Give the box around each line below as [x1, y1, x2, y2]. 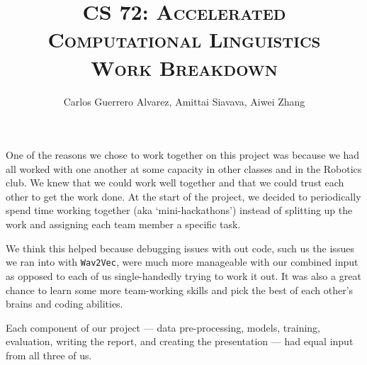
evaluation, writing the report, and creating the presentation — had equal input [6, 334, 354, 349]
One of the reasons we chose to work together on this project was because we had [6, 147, 360, 162]
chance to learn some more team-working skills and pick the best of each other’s [6, 282, 354, 297]
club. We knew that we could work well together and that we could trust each [6, 175, 344, 190]
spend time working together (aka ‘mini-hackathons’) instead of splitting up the [6, 203, 353, 218]
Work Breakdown [91, 52, 278, 82]
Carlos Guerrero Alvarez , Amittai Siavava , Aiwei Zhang [63, 94, 305, 108]
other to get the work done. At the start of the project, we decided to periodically [6, 189, 361, 203]
